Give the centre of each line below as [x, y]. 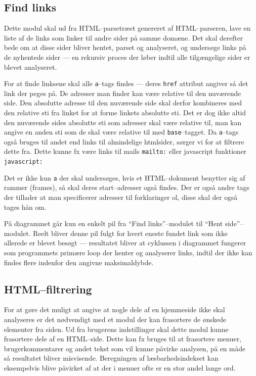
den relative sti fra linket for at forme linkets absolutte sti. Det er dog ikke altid [125, 113]
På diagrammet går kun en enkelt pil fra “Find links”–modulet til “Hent [113, 223]
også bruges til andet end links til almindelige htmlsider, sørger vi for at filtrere [124, 141]
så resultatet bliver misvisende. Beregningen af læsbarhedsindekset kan [111, 358]
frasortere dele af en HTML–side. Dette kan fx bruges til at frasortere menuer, [123, 339]
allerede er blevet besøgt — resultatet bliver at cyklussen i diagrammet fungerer [125, 243]
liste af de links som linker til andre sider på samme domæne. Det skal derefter [124, 37]
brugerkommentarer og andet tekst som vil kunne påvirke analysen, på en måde [125, 348]
